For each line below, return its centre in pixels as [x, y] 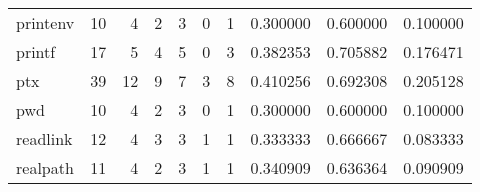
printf [36, 51]
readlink [44, 138]
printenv [45, 22]
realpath [45, 167]
